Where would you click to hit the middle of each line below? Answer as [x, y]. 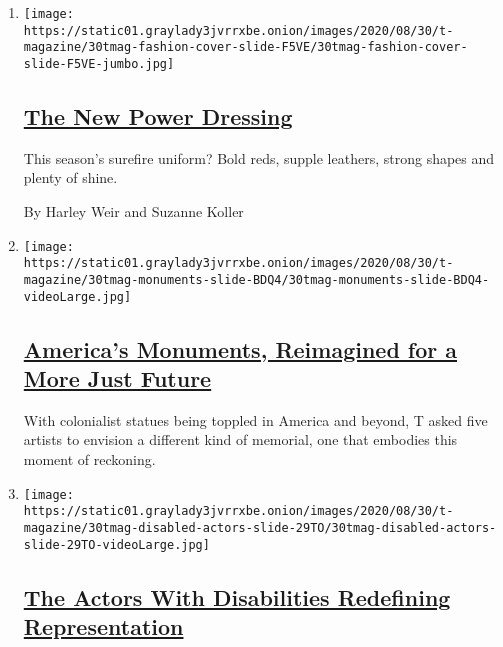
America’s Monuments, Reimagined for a [240, 348]
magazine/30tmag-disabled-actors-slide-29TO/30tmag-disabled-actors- [260, 527]
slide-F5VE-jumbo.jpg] [99, 63]
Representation [103, 626]
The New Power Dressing [158, 116]
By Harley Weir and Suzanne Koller [133, 211]
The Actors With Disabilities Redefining [237, 596]
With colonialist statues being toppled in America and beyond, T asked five [255, 419]
